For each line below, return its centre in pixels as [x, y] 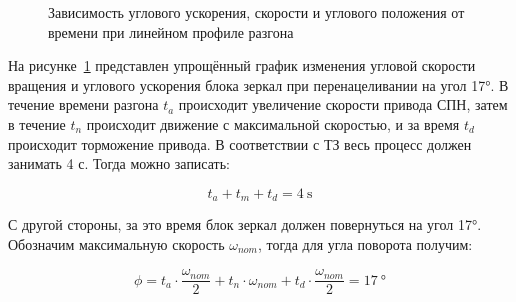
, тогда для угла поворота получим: [365, 243]
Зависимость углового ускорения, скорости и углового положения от [256, 12]
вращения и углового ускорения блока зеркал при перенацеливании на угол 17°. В [258, 84]
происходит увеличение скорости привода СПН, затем [343, 104]
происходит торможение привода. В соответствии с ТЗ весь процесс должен [240, 143]
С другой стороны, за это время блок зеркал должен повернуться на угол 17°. [245, 224]
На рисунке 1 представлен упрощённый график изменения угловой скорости [242, 65]
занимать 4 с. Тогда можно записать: [119, 163]
